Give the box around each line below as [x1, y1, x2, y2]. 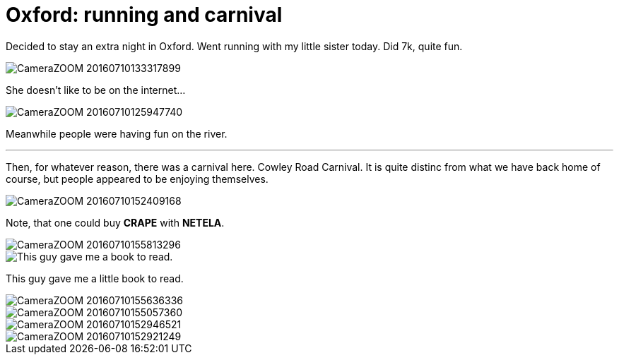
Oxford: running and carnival [6, 3, 283, 27]
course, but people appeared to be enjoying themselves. [6, 172, 269, 185]
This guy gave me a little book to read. [6, 272, 184, 284]
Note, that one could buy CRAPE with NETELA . [6, 216, 225, 229]
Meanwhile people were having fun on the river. [6, 127, 228, 140]
